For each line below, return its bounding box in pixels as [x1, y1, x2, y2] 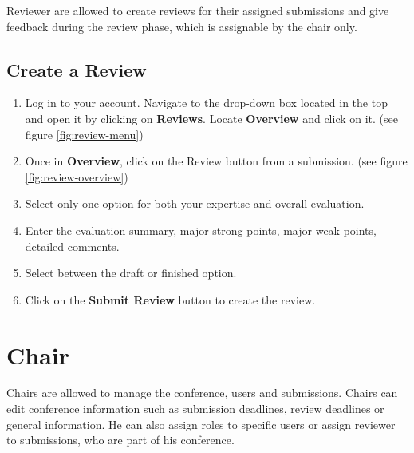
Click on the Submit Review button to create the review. [25, 291, 316, 308]
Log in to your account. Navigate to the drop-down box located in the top [25, 94, 388, 111]
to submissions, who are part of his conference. [6, 431, 235, 448]
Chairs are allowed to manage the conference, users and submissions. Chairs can [6, 384, 398, 401]
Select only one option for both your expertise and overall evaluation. [25, 195, 365, 212]
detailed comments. [25, 237, 120, 254]
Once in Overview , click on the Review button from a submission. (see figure [25, 153, 408, 169]
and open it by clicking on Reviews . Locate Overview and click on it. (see [25, 109, 399, 126]
